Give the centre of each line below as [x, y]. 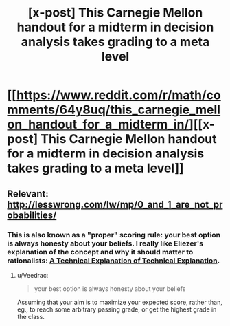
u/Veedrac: [33, 275]
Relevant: [28, 194]
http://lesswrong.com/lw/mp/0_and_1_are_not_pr [115, 204]
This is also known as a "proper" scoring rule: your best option [114, 235]
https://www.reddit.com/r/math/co [118, 95]
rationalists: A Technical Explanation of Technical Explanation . [114, 261]
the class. [31, 316]
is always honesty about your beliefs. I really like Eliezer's [105, 243]
